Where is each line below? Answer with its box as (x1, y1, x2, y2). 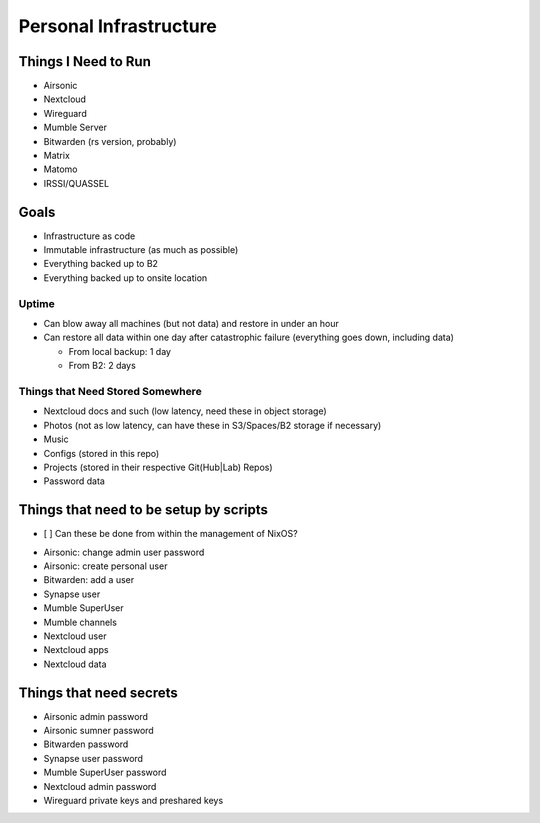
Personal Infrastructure (18, 15, 217, 37)
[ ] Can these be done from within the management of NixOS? (43, 528, 299, 540)
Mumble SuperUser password (43, 766, 167, 779)
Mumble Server (43, 121, 107, 134)
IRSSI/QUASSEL (43, 177, 110, 189)
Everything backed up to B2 (43, 258, 159, 270)
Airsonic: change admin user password (43, 546, 205, 558)
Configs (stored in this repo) (43, 447, 160, 459)
